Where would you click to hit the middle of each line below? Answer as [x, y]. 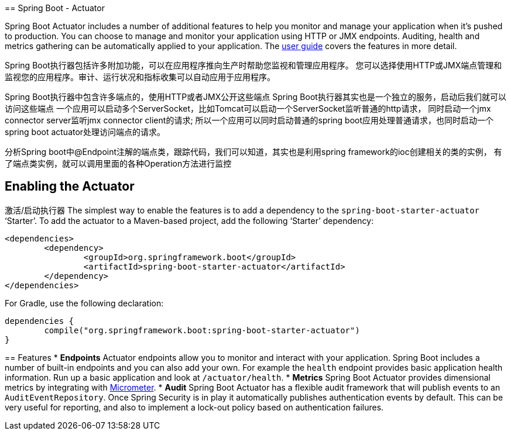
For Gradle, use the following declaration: [84, 303]
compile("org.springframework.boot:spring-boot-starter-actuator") [202, 330]
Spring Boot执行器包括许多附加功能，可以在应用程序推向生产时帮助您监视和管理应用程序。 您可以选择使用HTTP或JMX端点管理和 [253, 65]
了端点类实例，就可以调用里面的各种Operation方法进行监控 [118, 163]
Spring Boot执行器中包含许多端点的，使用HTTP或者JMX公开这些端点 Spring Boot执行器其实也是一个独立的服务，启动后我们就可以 [255, 97]
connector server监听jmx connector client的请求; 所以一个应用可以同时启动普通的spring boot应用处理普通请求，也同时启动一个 [249, 120]
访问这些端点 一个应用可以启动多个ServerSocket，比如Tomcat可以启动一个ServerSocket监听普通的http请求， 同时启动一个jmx [248, 108]
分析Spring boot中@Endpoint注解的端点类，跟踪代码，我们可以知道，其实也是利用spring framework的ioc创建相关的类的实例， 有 [253, 152]
